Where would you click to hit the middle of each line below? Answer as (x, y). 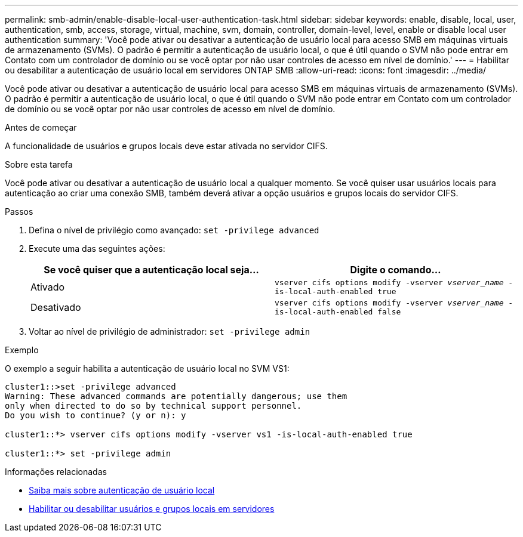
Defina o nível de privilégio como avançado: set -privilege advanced (174, 230)
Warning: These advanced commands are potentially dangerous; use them (176, 396)
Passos (19, 212)
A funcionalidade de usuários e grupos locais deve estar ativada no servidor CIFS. (166, 146)
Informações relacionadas (56, 472)
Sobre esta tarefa (39, 164)
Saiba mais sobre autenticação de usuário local (122, 490)
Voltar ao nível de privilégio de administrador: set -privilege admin (170, 331)
